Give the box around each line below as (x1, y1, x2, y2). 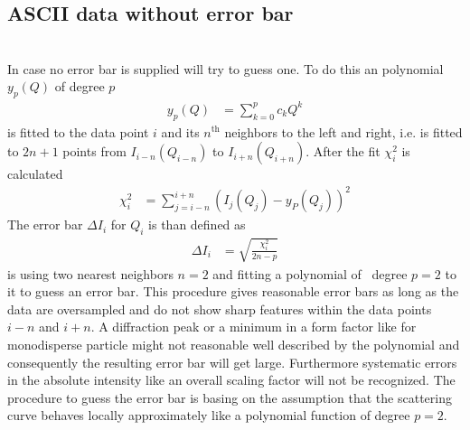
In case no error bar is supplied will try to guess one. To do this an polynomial (7, 59, 444, 78)
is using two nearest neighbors (7, 264, 174, 283)
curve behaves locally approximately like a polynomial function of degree (7, 406, 410, 425)
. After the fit (305, 142, 381, 161)
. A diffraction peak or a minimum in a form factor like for (90, 317, 417, 336)
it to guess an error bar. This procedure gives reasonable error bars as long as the (7, 282, 459, 301)
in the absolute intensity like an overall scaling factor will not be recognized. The (7, 370, 456, 389)
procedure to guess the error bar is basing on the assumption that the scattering (7, 388, 452, 407)
